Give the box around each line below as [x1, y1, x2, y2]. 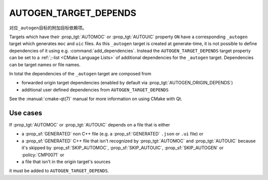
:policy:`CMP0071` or [21, 152, 65, 158]
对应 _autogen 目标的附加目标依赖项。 [9, 25, 87, 31]
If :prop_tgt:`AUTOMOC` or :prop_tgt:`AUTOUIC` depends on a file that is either [9, 121, 170, 127]
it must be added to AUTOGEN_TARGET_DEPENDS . [9, 168, 109, 174]
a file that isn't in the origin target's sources [21, 159, 111, 165]
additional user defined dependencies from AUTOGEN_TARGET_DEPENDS [21, 87, 169, 93]
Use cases [9, 109, 42, 117]
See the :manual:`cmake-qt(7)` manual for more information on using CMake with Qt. [9, 96, 183, 102]
